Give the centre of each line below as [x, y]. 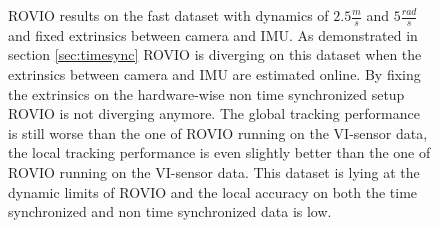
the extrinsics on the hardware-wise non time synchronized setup [206, 93]
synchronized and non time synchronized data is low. [170, 211]
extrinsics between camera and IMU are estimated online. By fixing [214, 74]
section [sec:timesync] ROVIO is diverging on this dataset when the [215, 54]
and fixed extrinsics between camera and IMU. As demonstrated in [213, 34]
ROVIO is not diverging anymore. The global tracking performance [214, 113]
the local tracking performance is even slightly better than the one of [219, 152]
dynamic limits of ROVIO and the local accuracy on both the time [213, 191]
